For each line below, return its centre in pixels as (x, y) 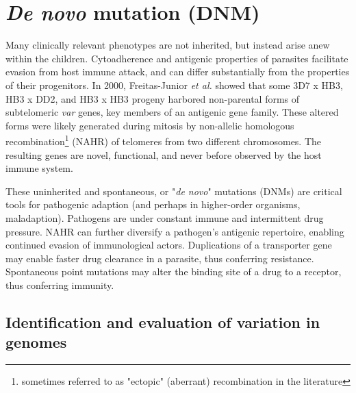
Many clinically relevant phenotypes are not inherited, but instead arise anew (168, 45)
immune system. (39, 168)
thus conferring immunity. (60, 284)
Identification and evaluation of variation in (163, 321)
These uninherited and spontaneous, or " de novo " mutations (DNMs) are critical (174, 191)
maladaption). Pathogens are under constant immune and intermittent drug (165, 217)
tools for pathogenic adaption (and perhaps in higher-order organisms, (153, 204)
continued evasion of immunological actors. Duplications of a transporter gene (169, 245)
